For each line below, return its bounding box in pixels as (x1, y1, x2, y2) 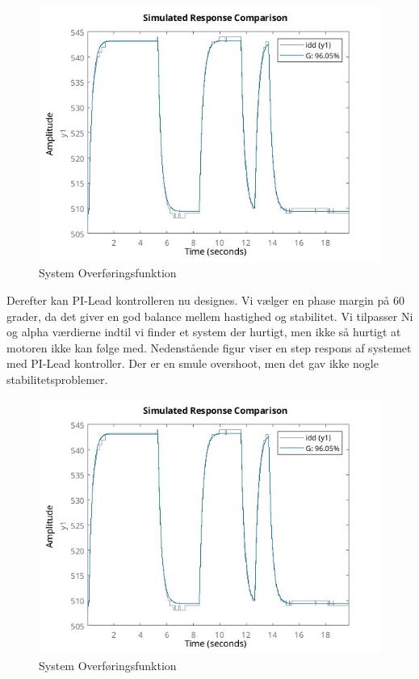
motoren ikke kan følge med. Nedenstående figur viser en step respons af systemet (6, 339, 412, 356)
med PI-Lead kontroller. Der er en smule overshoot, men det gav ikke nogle (6, 355, 379, 372)
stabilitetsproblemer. (6, 370, 108, 387)
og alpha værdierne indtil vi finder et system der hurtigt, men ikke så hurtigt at (6, 323, 401, 340)
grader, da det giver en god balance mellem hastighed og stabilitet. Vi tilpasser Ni (6, 307, 413, 324)
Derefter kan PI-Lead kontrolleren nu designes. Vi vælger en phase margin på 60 (6, 291, 404, 308)
